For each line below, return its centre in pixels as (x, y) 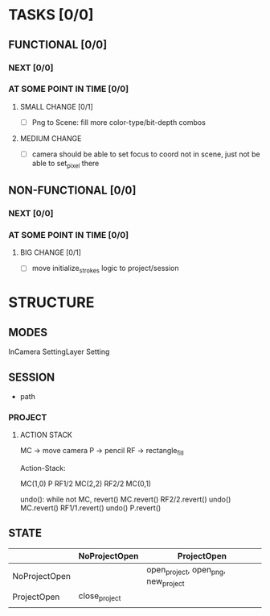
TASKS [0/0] (51, 15)
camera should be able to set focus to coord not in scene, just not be (146, 154)
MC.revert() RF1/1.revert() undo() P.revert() (90, 508)
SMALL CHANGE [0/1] (57, 106)
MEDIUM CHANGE (51, 138)
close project (100, 597)
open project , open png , (186, 570)
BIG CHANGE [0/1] (51, 252)
